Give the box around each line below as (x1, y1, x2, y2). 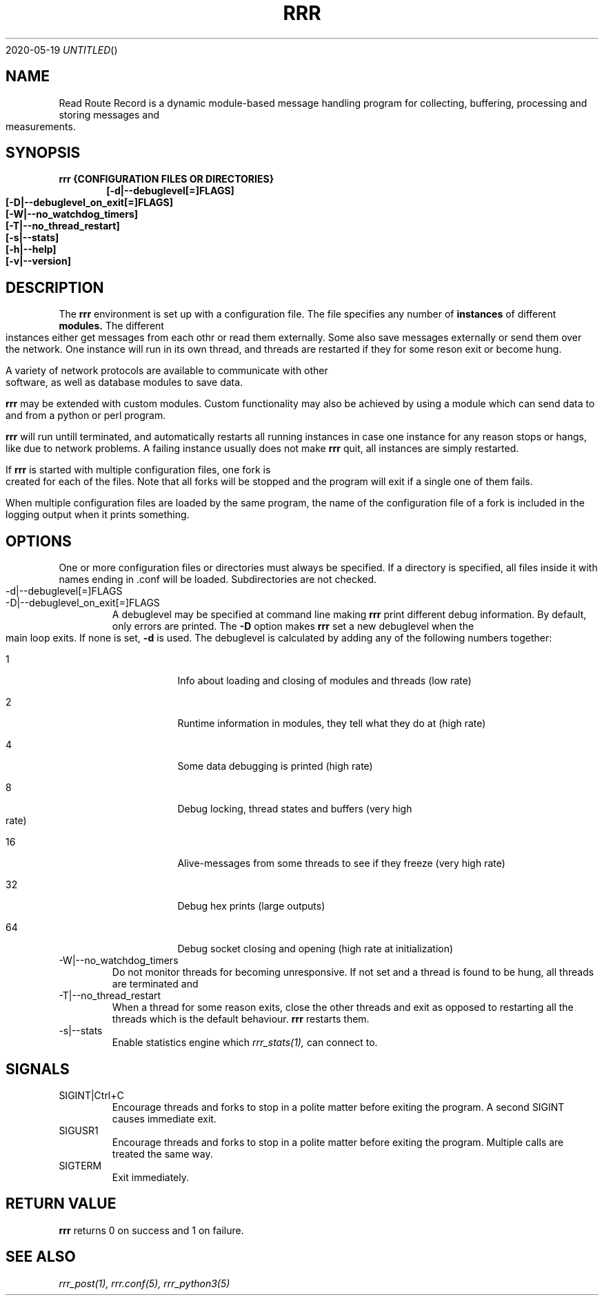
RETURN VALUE (6, 1195, 117, 1213)
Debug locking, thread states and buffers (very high (177, 803, 412, 815)
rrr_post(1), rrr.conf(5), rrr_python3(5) (59, 1277, 230, 1289)
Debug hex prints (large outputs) (177, 900, 325, 912)
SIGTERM (59, 1159, 102, 1171)
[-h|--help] (6, 243, 57, 256)
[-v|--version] (6, 255, 71, 267)
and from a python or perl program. (6, 409, 166, 422)
